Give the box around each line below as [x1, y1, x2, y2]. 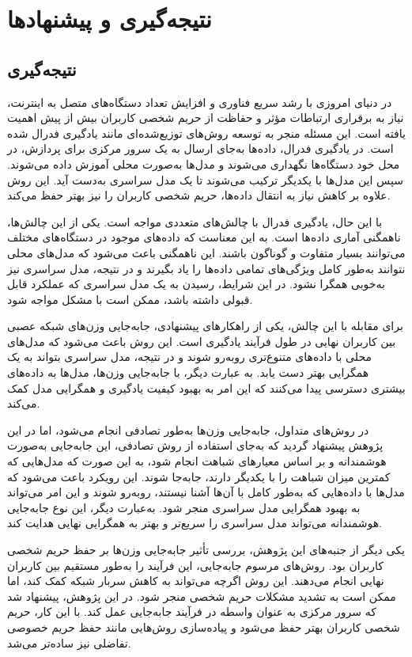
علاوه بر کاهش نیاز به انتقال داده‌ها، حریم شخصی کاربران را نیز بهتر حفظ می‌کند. [7, 187, 391, 203]
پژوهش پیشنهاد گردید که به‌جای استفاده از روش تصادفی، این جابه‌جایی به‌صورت [7, 437, 384, 454]
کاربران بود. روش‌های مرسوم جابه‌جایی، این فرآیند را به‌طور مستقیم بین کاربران [7, 556, 384, 573]
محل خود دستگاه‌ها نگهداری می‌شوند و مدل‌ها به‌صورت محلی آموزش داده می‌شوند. [7, 155, 400, 172]
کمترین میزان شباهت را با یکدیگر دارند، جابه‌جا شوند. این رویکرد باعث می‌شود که [7, 468, 391, 484]
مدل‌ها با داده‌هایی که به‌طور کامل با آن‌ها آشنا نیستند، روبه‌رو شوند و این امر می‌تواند [7, 484, 405, 500]
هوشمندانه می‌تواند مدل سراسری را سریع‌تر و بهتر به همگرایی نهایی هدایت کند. [7, 515, 382, 531]
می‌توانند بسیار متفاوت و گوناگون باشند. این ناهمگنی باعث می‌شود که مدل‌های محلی [7, 244, 406, 260]
